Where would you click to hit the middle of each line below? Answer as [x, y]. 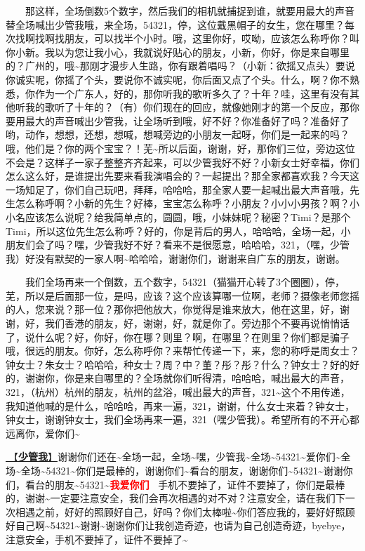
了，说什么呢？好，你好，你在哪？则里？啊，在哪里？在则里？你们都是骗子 [178, 337]
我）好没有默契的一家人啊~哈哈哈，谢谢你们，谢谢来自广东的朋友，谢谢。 [175, 258]
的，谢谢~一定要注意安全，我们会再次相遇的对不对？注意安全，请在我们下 [175, 498]
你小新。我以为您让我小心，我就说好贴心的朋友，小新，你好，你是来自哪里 [178, 52]
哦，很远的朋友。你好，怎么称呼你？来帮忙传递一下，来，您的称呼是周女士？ [182, 351]
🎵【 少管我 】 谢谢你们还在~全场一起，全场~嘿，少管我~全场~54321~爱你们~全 [178, 457]
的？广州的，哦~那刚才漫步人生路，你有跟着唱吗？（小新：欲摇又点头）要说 [180, 66]
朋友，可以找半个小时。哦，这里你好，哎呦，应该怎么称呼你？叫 [212, 38]
